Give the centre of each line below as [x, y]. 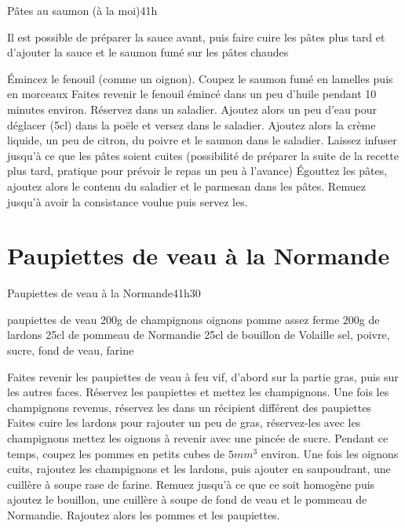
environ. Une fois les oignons [330, 453]
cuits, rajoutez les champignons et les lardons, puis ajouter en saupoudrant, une [199, 469]
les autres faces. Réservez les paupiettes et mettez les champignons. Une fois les [198, 392]
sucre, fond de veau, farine [71, 350]
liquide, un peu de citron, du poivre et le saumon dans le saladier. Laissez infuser [202, 140]
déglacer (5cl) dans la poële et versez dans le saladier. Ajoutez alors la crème [192, 124]
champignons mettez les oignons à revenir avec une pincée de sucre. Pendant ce [198, 438]
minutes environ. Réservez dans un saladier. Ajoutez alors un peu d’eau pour [192, 109]
